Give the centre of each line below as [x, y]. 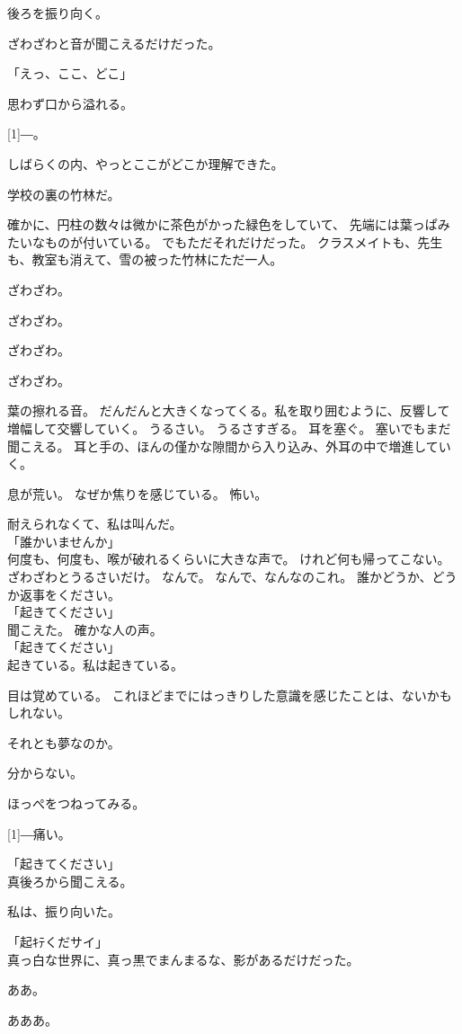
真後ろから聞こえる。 [70, 881]
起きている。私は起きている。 [95, 665]
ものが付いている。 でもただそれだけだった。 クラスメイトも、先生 [244, 241]
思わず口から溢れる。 [70, 103]
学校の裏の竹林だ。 [64, 194]
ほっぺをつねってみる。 [76, 803]
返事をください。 [70, 594]
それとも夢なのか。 [64, 742]
